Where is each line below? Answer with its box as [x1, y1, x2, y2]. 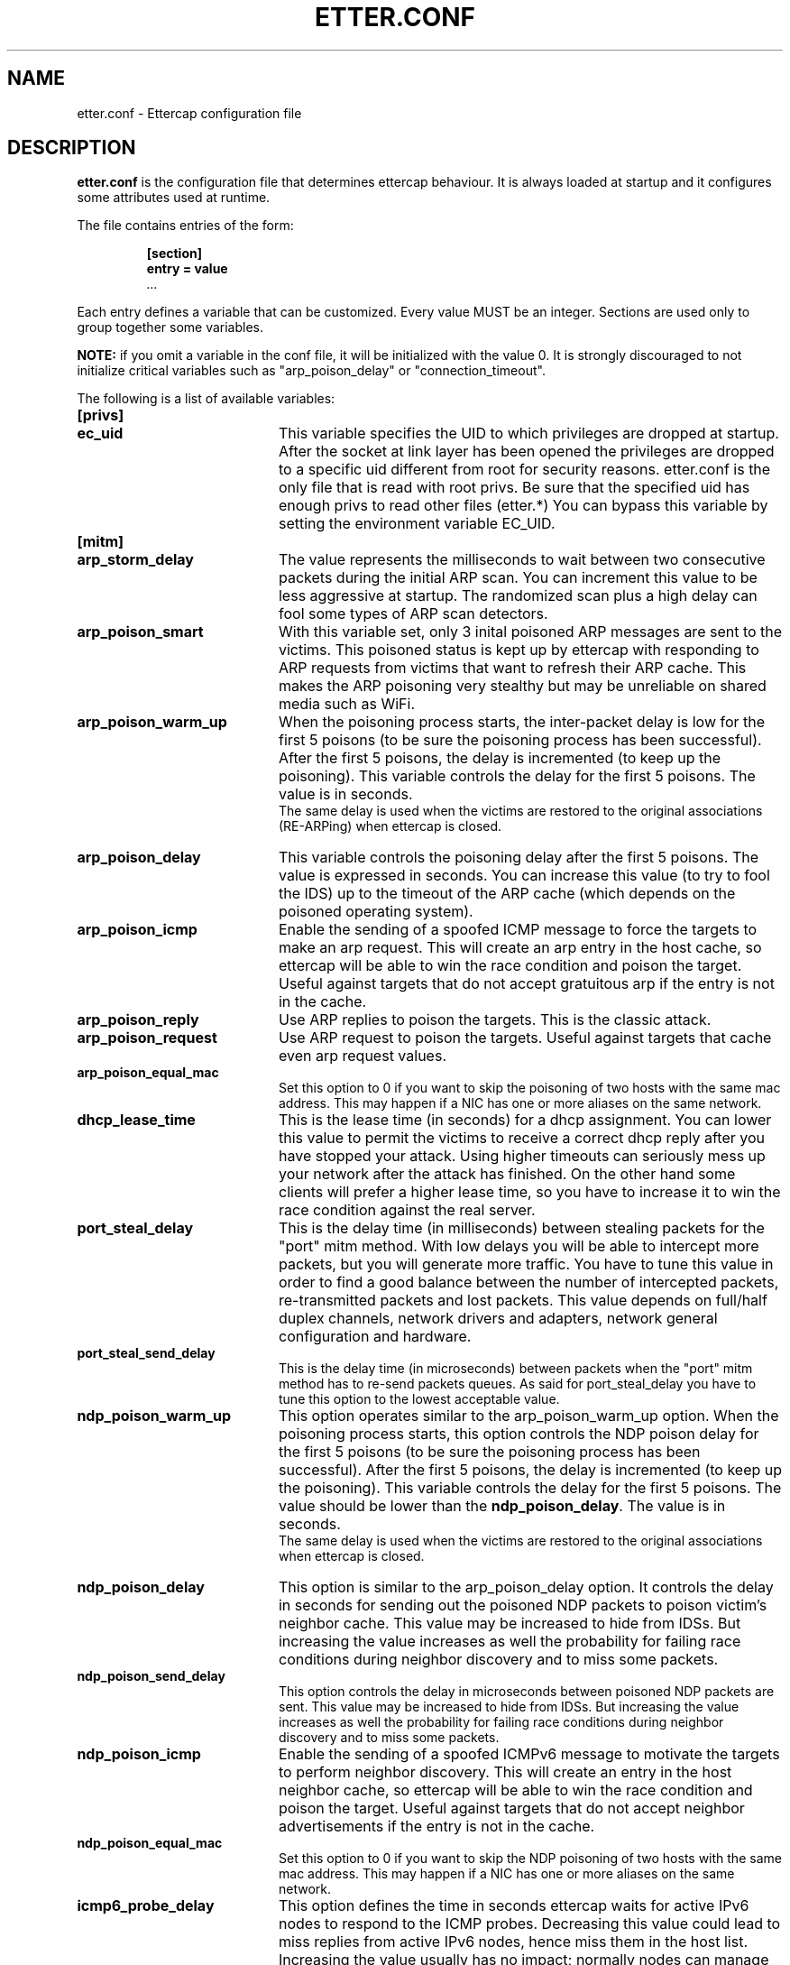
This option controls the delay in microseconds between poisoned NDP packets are [279, 1684, 775, 1700]
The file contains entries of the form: [77, 217, 294, 234]
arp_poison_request [77, 1029, 217, 1047]
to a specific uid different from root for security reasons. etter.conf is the [278, 460, 771, 479]
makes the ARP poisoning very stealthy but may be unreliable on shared [278, 677, 767, 696]
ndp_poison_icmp [77, 1745, 201, 1764]
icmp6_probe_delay [77, 1896, 215, 1915]
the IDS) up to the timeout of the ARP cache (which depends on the [278, 884, 736, 903]
